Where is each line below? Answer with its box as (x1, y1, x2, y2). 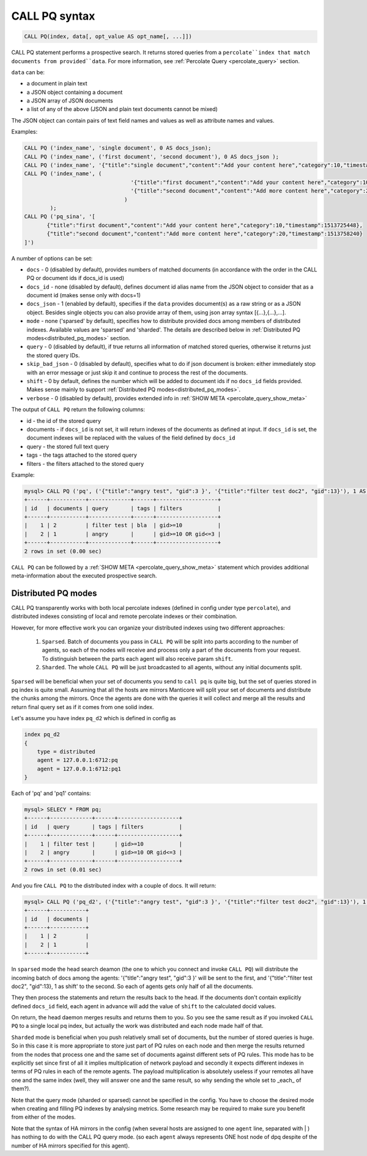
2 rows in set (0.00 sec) (24, 547, 102, 555)
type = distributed (37, 748, 96, 755)
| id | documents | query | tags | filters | (24, 504, 221, 512)
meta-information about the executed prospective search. (11, 572, 157, 579)
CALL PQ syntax (11, 9, 95, 23)
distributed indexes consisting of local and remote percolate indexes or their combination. (11, 613, 238, 620)
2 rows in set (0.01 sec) (24, 866, 102, 873)
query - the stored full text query (26, 443, 109, 450)
